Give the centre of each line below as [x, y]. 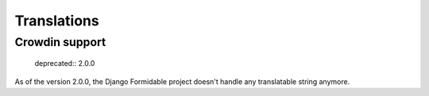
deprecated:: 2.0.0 [65, 63]
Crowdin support [60, 42]
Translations [57, 21]
